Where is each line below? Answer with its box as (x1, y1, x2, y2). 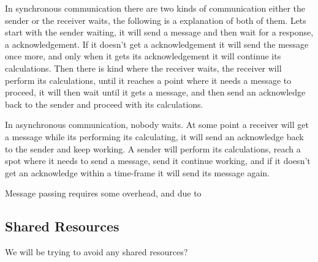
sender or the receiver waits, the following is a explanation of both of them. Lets (5, 13, 306, 26)
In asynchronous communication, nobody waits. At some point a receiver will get (5, 118, 309, 131)
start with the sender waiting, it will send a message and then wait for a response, (5, 26, 314, 39)
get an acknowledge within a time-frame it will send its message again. (5, 166, 270, 179)
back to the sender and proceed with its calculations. (5, 97, 203, 110)
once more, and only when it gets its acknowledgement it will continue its (5, 50, 281, 62)
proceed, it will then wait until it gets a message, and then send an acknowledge (5, 86, 306, 99)
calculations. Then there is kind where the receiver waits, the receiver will (5, 61, 282, 74)
